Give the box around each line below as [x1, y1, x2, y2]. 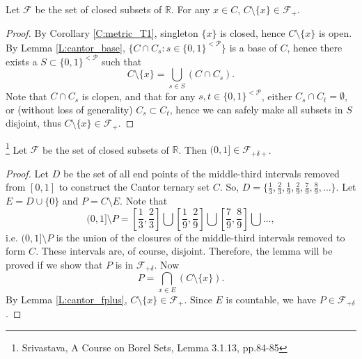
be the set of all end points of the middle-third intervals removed [63, 166, 340, 180]
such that [101, 54, 142, 68]
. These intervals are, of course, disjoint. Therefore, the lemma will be [36, 244, 333, 258]
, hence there [287, 40, 343, 54]
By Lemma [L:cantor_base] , [6, 40, 125, 54]
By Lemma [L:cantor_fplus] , [6, 292, 127, 306]
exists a [6, 54, 38, 68]
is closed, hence [220, 26, 285, 40]
